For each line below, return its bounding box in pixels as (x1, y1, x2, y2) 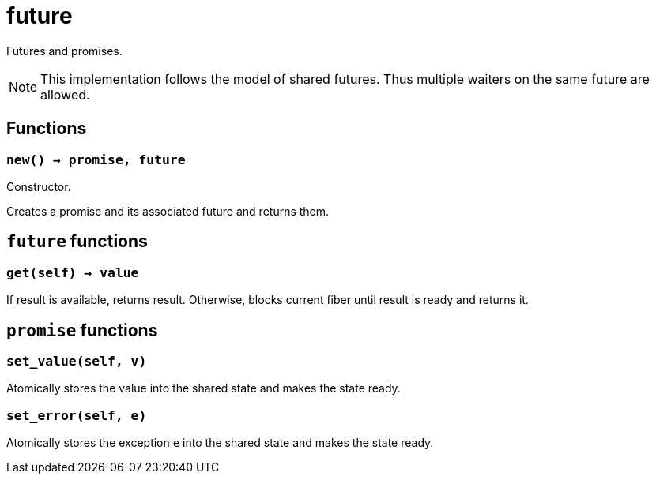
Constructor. (6, 179, 71, 193)
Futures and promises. (6, 43, 123, 58)
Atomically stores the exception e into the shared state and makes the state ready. (6, 436, 434, 450)
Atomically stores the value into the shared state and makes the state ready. (6, 381, 401, 396)
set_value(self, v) (6, 354, 147, 369)
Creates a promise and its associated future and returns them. (6, 204, 330, 218)
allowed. (40, 86, 90, 103)
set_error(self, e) (6, 407, 147, 423)
